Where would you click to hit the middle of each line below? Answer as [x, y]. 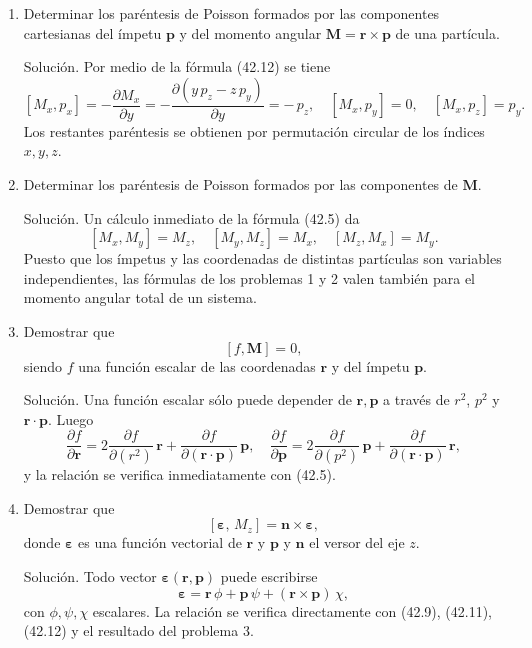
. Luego [70, 418]
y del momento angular [250, 32]
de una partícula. [447, 32]
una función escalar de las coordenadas [197, 365]
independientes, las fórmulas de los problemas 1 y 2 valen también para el [249, 277]
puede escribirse [269, 576]
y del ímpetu [370, 365]
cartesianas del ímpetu [92, 32]
